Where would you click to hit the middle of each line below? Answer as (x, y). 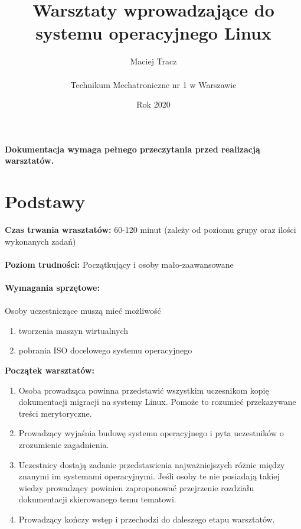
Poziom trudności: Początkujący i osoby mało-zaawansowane (119, 264)
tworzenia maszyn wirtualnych (73, 330)
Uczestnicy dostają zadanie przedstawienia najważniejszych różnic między (152, 464)
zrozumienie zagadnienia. (64, 444)
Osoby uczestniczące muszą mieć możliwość (83, 311)
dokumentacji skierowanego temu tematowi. (97, 499)
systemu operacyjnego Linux (153, 33)
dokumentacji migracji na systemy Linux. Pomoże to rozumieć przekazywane (157, 402)
